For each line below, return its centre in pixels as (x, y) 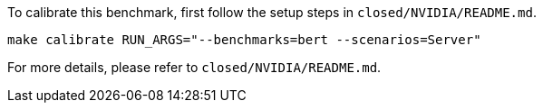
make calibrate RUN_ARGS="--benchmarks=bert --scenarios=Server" (244, 40)
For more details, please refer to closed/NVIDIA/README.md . (194, 67)
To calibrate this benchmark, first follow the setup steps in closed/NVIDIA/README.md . (272, 12)
